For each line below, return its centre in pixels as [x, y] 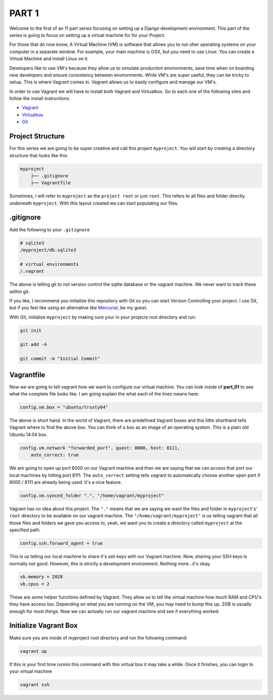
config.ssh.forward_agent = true [61, 543]
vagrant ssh [35, 685]
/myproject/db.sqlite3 [48, 250]
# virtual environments [50, 264]
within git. [19, 291]
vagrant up [33, 651]
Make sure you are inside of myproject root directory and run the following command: [99, 638]
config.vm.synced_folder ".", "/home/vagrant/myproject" [92, 495]
